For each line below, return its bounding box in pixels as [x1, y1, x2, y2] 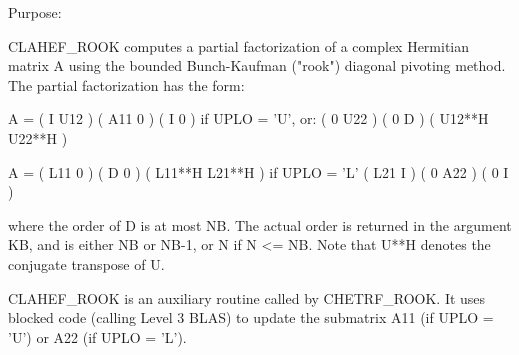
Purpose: [8, 2, 62, 22]
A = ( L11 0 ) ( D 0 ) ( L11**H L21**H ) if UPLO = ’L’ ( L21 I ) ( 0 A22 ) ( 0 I [8, 161, 509, 182]
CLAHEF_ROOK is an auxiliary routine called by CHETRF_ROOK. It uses [8, 287, 486, 308]
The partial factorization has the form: [8, 74, 245, 95]
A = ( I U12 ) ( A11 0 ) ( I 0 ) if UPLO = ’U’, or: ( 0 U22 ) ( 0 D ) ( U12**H [8, 108, 489, 129]
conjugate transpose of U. [8, 253, 165, 274]
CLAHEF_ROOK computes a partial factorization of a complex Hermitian [8, 35, 470, 56]
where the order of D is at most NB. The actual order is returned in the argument [8, 214, 512, 235]
